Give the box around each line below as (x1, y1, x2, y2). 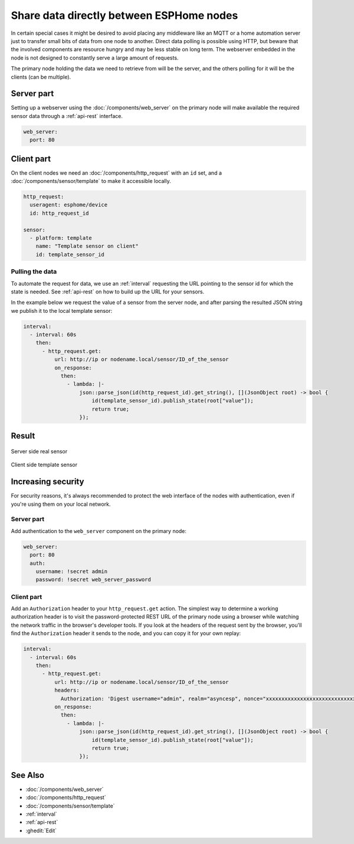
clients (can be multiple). (11, 73, 71, 80)
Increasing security (11, 477, 84, 487)
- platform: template (29, 235, 93, 241)
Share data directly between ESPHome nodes (11, 9, 238, 22)
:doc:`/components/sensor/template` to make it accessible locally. (11, 178, 171, 185)
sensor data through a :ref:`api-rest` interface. (11, 112, 123, 119)
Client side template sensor (11, 461, 78, 469)
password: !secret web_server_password (35, 576, 152, 583)
